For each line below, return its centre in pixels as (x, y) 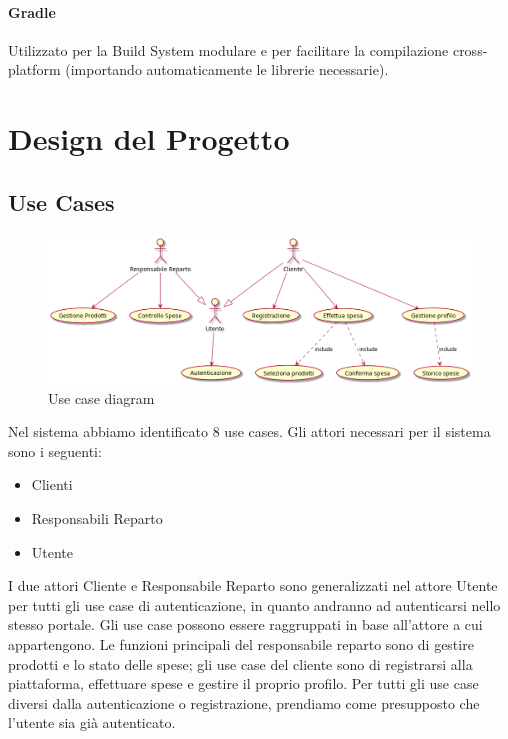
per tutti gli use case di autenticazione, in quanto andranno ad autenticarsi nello (254, 604)
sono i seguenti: (55, 450)
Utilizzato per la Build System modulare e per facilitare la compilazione (228, 49)
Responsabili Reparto (97, 518)
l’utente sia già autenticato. (92, 722)
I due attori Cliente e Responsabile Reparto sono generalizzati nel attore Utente (253, 585)
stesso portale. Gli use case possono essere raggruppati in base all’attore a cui (245, 624)
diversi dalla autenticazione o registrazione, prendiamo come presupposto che (244, 702)
